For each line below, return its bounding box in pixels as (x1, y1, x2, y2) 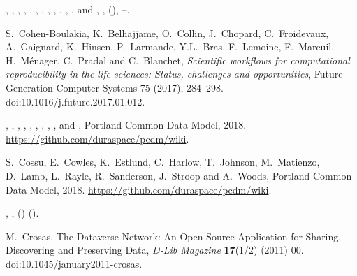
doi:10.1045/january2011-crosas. (6, 256, 143, 270)
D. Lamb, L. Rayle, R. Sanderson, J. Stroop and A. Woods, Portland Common (6, 168, 352, 182)
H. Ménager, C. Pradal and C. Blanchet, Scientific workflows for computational (6, 52, 350, 67)
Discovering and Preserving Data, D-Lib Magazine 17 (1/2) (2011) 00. (6, 242, 304, 257)
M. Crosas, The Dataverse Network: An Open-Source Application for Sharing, (6, 228, 342, 243)
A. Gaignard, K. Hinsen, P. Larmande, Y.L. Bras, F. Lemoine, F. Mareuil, (6, 39, 335, 54)
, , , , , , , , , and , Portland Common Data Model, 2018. (6, 117, 247, 132)
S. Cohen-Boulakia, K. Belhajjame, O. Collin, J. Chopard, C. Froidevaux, (6, 25, 329, 40)
